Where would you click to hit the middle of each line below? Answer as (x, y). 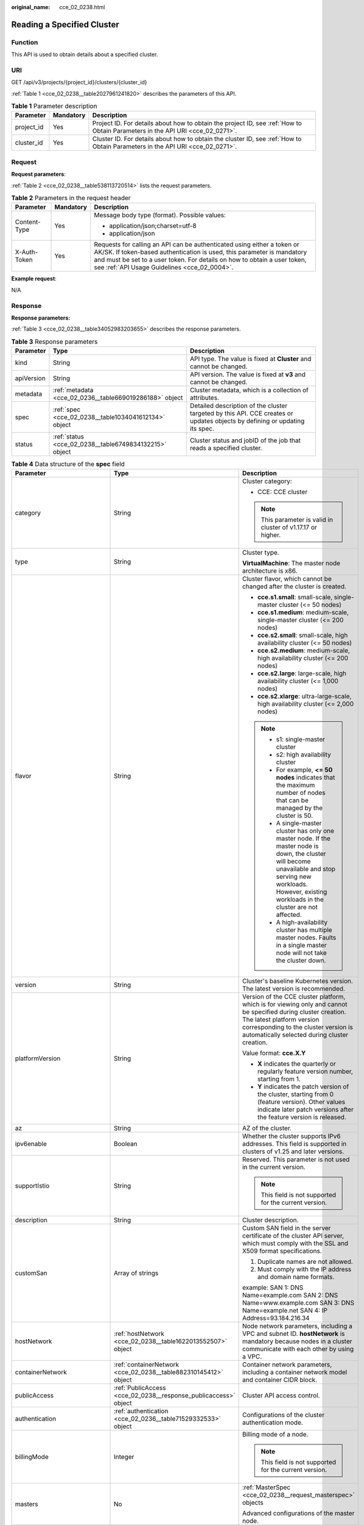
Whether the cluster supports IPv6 (291, 1136)
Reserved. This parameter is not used (296, 1160)
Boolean (125, 1144)
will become (293, 861)
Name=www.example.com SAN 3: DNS (298, 1303)
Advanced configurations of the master (298, 1513)
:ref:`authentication (141, 1411)
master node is (297, 846)
